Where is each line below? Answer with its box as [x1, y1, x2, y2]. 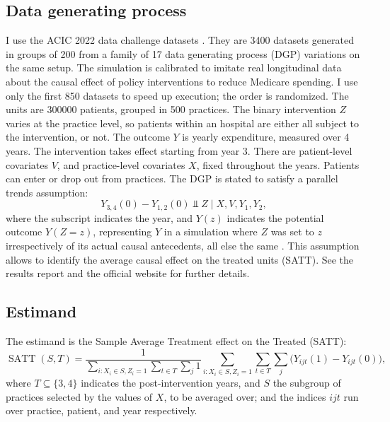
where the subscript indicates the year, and [6, 210, 193, 225]
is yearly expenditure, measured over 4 [182, 129, 350, 144]
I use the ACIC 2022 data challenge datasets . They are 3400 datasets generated [6, 33, 354, 47]
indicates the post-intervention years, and [81, 375, 260, 389]
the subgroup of [273, 375, 341, 389]
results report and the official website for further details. [6, 266, 250, 281]
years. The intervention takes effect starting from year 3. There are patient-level [6, 143, 352, 158]
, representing [93, 224, 152, 239]
